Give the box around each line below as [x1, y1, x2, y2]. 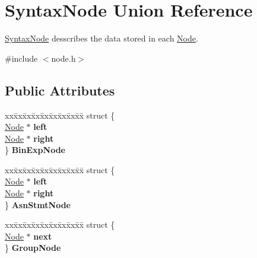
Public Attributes [5, 81, 115, 99]
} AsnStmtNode [5, 198, 71, 211]
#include [5, 52, 38, 64]
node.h [51, 52, 76, 64]
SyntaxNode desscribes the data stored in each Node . [5, 32, 198, 44]
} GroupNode [5, 241, 61, 254]
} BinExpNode [5, 144, 65, 156]
